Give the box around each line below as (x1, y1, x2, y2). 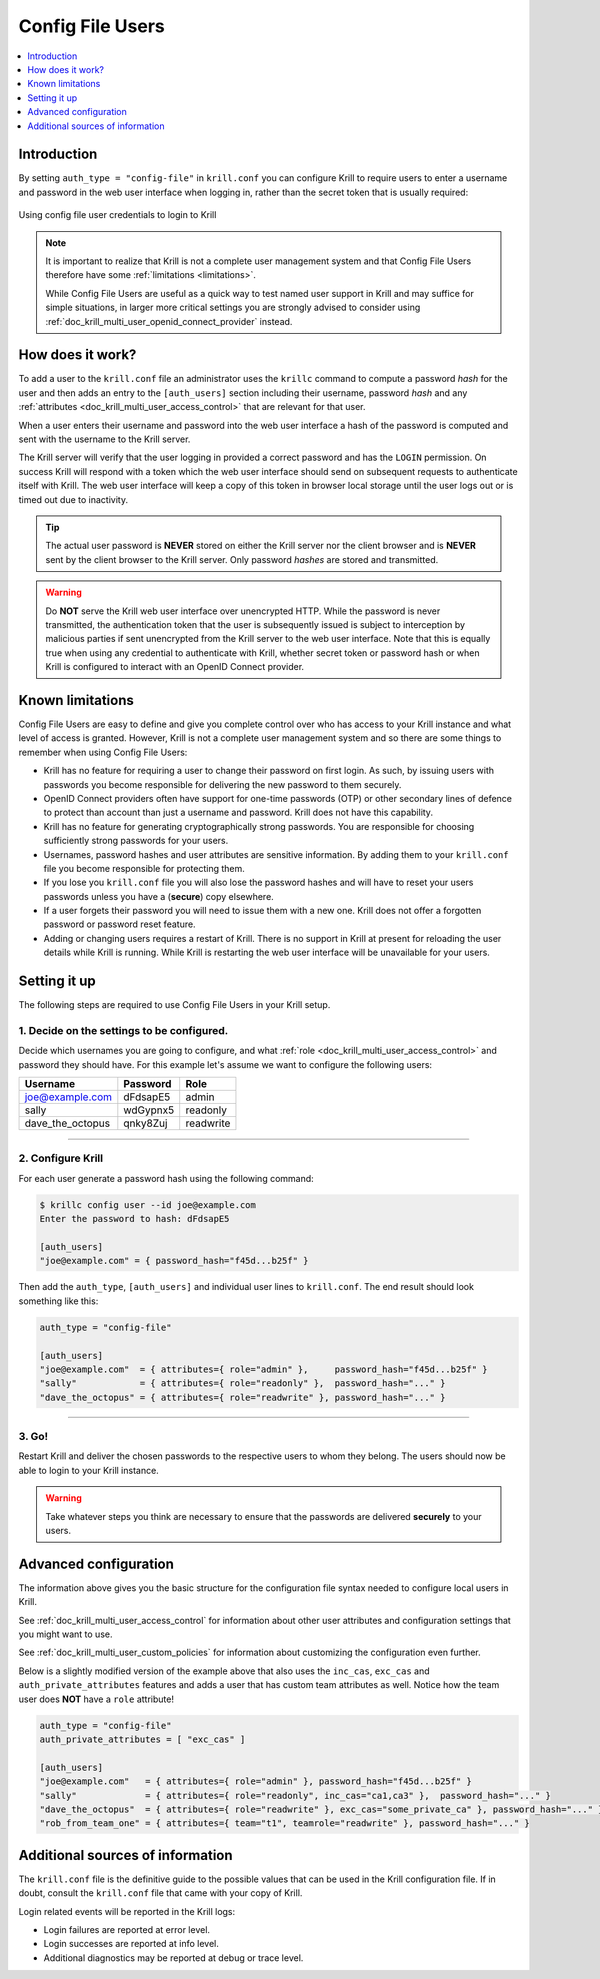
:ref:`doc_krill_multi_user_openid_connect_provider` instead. (45, 315, 293, 327)
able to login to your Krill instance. (18, 1464, 159, 1476)
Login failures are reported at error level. (43, 1924, 210, 1935)
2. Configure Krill (18, 1151, 104, 1165)
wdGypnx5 (123, 1103, 175, 1117)
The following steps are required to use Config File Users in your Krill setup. (18, 999, 331, 1011)
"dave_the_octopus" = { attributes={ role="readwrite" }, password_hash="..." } (39, 1391, 446, 1403)
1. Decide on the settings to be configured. (18, 1023, 229, 1037)
